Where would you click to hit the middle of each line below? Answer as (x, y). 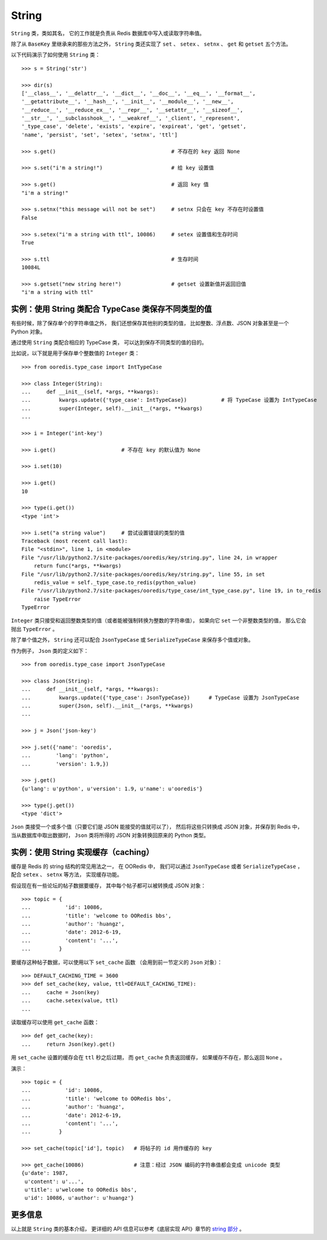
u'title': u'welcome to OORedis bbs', (81, 1190)
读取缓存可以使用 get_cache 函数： (55, 1022)
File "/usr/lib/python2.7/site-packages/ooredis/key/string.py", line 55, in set (143, 574)
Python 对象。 (28, 331)
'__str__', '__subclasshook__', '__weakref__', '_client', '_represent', (131, 118)
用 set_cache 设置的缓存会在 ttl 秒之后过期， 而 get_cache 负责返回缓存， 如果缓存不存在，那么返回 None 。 (148, 1058)
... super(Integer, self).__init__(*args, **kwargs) (112, 408)
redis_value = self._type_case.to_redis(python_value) (115, 582)
